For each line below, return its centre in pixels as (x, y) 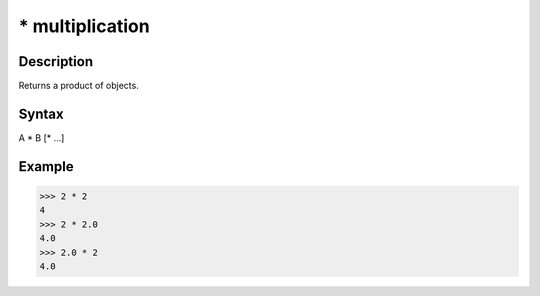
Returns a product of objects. (78, 86)
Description (56, 61)
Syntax (41, 113)
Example (46, 166)
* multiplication (84, 26)
